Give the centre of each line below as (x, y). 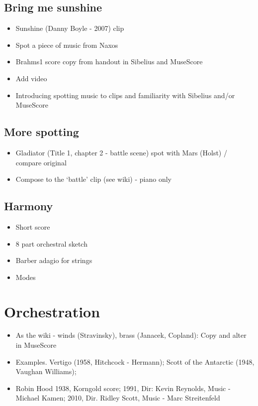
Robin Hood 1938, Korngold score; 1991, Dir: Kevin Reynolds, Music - (123, 388)
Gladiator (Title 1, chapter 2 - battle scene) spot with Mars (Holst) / (121, 152)
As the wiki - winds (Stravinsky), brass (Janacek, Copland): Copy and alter (131, 335)
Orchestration (52, 311)
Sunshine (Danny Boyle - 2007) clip (70, 28)
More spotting (42, 132)
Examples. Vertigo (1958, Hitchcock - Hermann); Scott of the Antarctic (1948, (135, 361)
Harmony (29, 206)
